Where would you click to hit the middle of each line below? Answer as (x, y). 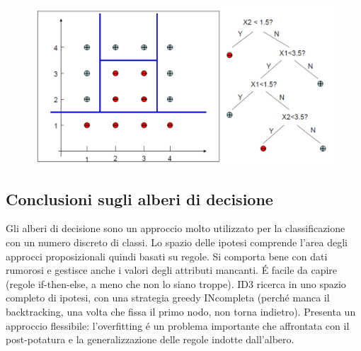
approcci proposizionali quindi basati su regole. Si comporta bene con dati (167, 256)
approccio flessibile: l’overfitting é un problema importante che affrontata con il (178, 325)
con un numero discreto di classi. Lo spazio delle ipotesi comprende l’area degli (177, 242)
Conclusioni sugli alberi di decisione (139, 198)
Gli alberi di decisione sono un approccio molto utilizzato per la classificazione (176, 228)
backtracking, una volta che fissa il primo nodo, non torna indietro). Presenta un (181, 311)
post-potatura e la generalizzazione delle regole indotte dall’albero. (150, 339)
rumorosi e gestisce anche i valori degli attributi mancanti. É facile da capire (172, 270)
